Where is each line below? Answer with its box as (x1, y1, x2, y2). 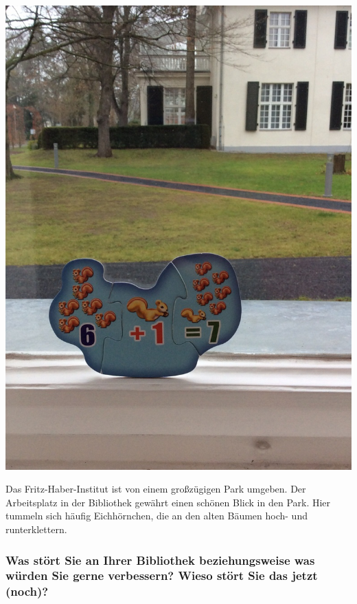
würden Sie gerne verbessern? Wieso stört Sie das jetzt (5, 567, 318, 584)
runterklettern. (5, 522, 67, 536)
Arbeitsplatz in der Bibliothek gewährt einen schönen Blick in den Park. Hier (5, 495, 331, 509)
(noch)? (5, 583, 49, 600)
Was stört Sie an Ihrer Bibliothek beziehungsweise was (5, 551, 315, 568)
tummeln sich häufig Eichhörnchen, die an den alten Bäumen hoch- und (5, 508, 308, 523)
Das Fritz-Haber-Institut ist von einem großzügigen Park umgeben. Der (5, 482, 306, 496)
